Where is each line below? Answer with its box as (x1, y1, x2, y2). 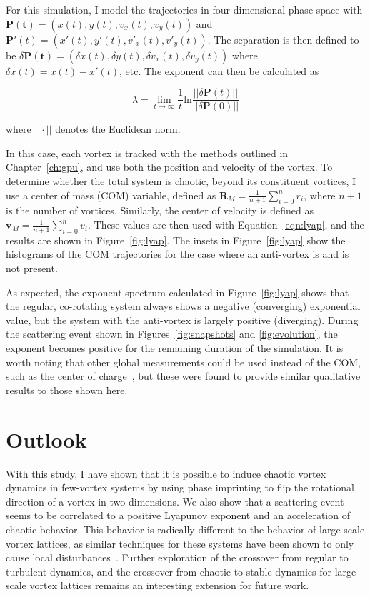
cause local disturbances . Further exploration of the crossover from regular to (6, 550, 349, 565)
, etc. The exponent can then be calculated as (119, 63, 319, 78)
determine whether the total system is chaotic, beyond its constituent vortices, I (6, 174, 356, 189)
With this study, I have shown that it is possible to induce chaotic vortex (6, 466, 326, 481)
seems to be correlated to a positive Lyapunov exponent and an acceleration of (6, 508, 350, 523)
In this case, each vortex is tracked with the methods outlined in (6, 145, 289, 160)
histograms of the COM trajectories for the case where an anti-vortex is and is (6, 246, 349, 261)
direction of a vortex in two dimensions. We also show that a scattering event (6, 493, 344, 508)
